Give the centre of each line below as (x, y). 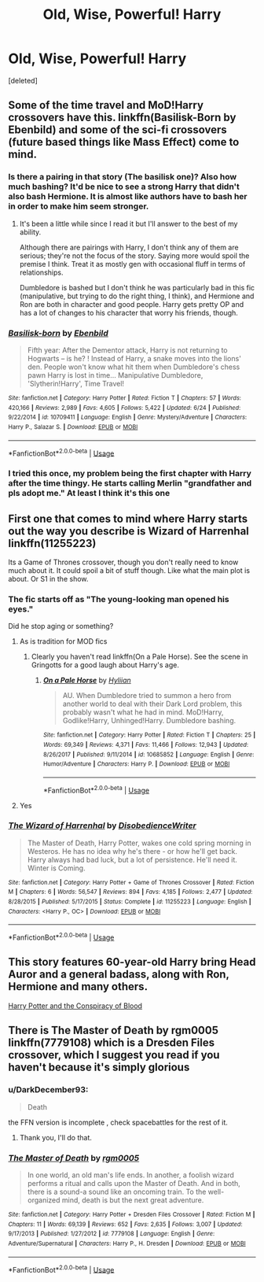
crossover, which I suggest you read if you (114, 1055)
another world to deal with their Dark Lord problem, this (152, 704)
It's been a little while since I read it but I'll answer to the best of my (128, 224)
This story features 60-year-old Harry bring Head (132, 962)
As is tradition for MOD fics (63, 641)
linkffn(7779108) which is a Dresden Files (111, 1043)
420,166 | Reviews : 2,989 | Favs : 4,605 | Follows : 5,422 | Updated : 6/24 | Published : (125, 408)
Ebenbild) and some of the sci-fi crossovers (118, 130)
